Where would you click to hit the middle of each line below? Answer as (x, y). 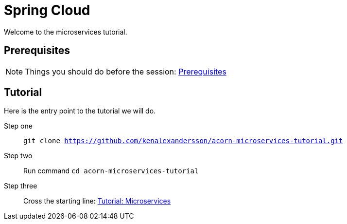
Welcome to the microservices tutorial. (66, 32)
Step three (21, 186)
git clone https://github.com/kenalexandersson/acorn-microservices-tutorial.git (183, 141)
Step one (18, 126)
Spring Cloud (47, 10)
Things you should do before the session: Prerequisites (126, 71)
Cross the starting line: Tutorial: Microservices (97, 201)
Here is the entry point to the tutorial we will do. (80, 111)
